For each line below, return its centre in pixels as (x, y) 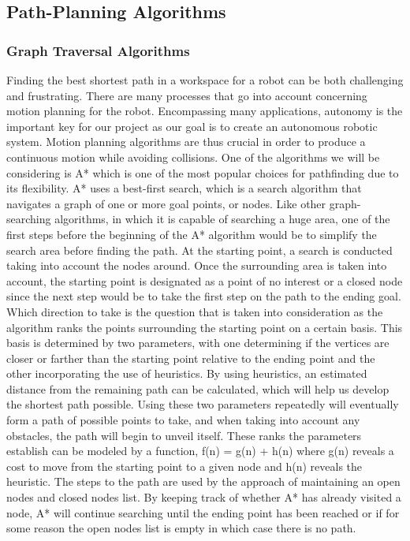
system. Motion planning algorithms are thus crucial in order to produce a (186, 142)
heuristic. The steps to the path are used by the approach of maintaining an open (203, 481)
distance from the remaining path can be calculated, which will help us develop (198, 388)
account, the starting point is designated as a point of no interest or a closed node (205, 280)
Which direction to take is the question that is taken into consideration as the (195, 311)
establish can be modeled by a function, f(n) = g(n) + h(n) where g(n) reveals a (200, 451)
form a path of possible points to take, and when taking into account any (183, 420)
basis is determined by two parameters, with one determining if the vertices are (198, 343)
